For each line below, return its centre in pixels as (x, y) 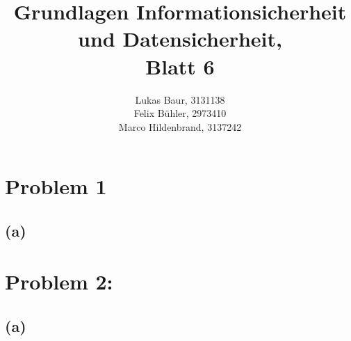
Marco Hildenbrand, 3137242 (180, 126)
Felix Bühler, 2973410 (180, 113)
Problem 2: (59, 281)
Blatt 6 (180, 66)
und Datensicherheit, (180, 39)
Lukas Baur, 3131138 (180, 99)
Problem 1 (56, 186)
